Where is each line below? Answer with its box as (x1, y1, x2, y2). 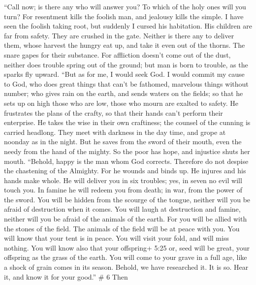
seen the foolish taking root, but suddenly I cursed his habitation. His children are (4, 21, 252, 31)
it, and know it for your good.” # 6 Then (4, 271, 128, 282)
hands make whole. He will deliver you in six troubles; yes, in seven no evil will (4, 175, 242, 185)
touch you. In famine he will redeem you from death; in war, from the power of (4, 185, 242, 195)
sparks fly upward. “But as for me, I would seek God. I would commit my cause (4, 69, 245, 79)
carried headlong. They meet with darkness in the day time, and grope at (4, 127, 226, 137)
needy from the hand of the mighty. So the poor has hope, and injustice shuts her (4, 146, 250, 156)
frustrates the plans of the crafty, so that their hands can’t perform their (4, 107, 223, 118)
